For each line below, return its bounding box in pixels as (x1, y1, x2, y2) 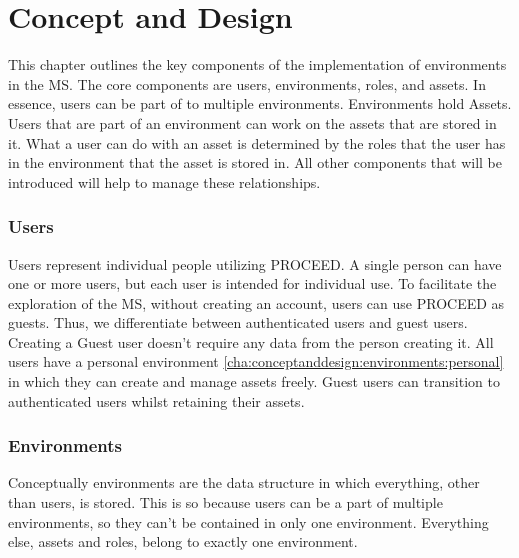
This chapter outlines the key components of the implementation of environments (8, 54, 507, 75)
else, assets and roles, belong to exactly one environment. (8, 531, 358, 552)
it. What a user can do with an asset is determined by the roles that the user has (8, 132, 506, 153)
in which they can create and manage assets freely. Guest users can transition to (8, 371, 500, 392)
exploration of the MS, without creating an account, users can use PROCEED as (8, 292, 505, 313)
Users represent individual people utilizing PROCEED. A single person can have (8, 253, 502, 274)
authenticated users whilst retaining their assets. (8, 390, 305, 411)
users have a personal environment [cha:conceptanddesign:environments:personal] (8, 351, 504, 372)
